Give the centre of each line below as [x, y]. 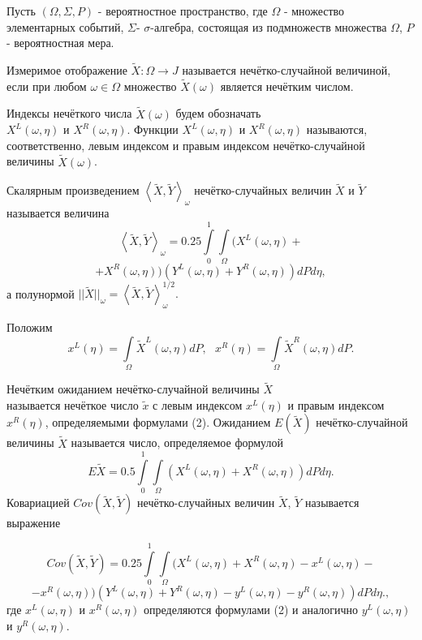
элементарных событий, [65, 26]
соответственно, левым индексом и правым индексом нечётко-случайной [186, 145]
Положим [30, 327]
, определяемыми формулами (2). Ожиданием [158, 422]
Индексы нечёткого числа [69, 113]
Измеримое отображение [67, 70]
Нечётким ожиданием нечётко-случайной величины [133, 389]
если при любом [47, 86]
